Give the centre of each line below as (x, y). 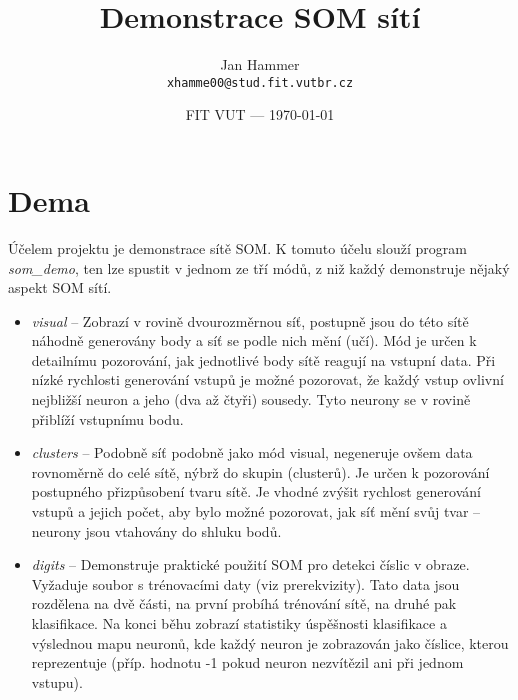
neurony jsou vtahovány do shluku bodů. (156, 530)
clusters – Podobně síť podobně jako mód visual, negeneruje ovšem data (252, 452)
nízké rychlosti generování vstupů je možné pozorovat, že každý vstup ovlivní (267, 379)
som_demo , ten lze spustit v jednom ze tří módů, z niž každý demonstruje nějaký (259, 267)
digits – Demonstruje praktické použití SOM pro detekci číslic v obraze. (250, 564)
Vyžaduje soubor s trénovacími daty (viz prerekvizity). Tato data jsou (245, 583)
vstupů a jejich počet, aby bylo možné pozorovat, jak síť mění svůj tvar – (256, 511)
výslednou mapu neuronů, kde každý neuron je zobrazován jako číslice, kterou (270, 642)
